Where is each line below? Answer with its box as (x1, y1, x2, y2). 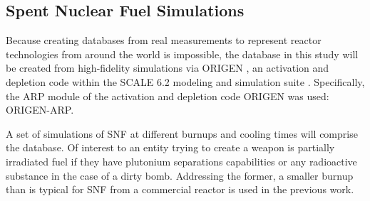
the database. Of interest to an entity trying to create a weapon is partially (6, 140, 335, 155)
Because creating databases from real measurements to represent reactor (6, 33, 322, 48)
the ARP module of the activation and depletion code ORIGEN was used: (6, 88, 329, 103)
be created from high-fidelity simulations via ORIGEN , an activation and (6, 60, 329, 75)
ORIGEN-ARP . (6, 102, 74, 117)
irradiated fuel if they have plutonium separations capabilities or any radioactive (6, 153, 357, 168)
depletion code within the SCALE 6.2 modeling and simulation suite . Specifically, (6, 74, 365, 89)
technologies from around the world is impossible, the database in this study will (6, 46, 359, 61)
